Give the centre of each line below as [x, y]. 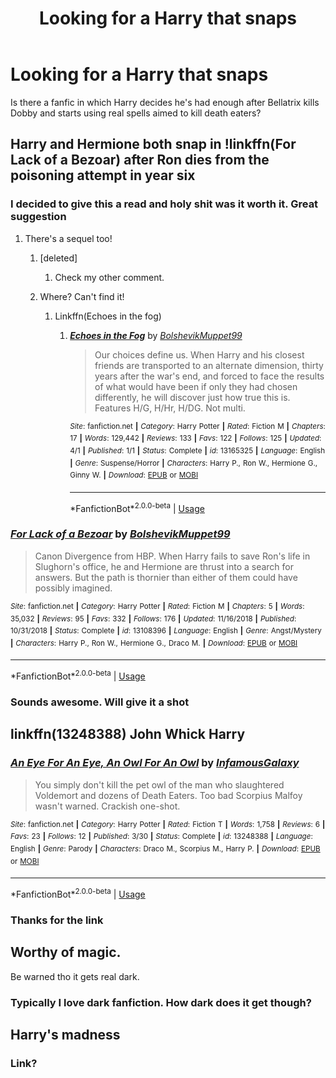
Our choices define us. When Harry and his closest [199, 354]
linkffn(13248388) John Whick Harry [128, 734]
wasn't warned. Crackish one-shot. [107, 806]
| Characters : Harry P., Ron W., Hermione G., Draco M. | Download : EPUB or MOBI [154, 643]
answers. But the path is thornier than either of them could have [166, 577]
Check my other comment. [109, 277]
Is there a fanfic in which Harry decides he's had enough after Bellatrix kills [165, 102]
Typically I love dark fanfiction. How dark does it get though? [161, 1002]
